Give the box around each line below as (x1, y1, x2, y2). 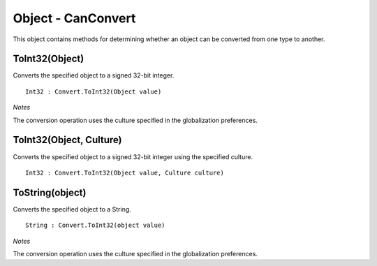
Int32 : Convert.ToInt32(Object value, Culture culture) (25, 168, 225, 177)
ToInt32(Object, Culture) (13, 134, 122, 146)
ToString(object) (13, 186, 87, 198)
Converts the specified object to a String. (13, 205, 132, 213)
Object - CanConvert (13, 10, 136, 26)
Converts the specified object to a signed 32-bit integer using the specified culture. (13, 152, 253, 161)
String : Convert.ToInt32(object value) (25, 221, 165, 230)
